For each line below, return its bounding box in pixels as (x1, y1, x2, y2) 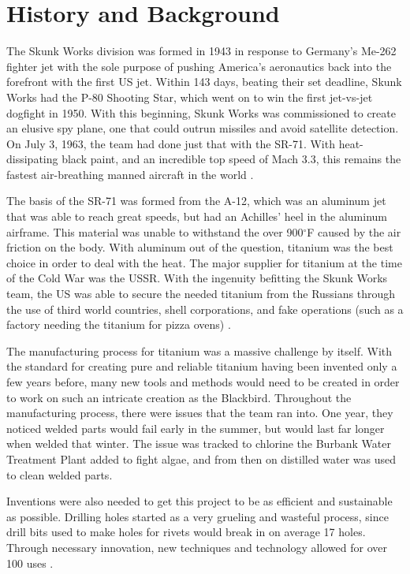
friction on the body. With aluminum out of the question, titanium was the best (6, 239, 393, 255)
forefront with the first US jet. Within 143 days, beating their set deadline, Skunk (6, 73, 402, 90)
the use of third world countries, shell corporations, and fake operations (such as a (6, 300, 404, 317)
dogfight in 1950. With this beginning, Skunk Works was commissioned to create (6, 104, 396, 121)
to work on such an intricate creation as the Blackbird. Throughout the (6, 389, 352, 405)
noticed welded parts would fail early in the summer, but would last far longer (6, 419, 385, 436)
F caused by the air (307, 223, 401, 240)
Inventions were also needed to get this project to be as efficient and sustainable (6, 493, 393, 509)
